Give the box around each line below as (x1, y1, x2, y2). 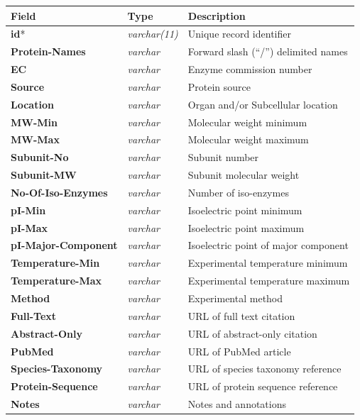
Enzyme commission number (187, 62, 312, 77)
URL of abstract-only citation (187, 326, 317, 341)
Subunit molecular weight (187, 167, 300, 182)
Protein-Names (11, 44, 86, 59)
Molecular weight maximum (187, 132, 309, 147)
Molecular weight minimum (187, 114, 307, 129)
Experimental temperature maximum (187, 273, 350, 288)
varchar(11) (127, 26, 178, 41)
